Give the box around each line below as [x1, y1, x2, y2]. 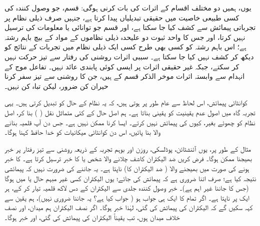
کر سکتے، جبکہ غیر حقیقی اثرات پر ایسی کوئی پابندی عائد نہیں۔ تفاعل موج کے [4, 61, 239, 71]
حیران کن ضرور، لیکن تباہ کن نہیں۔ [4, 80, 108, 91]
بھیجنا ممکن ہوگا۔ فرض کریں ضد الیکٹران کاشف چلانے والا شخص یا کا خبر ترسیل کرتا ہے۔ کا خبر [4, 153, 252, 164]
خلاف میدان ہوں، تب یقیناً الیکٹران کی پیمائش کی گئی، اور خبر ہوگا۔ [4, 212, 180, 222]
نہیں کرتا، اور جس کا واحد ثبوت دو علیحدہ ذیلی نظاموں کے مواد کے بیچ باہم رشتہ [4, 31, 245, 42]
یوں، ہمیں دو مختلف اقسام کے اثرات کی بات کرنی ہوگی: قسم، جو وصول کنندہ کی [4, 2, 251, 12]
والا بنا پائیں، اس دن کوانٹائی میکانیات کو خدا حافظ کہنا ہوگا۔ [4, 127, 160, 137]
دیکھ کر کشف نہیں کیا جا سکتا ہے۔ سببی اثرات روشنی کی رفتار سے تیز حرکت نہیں [4, 51, 254, 61]
